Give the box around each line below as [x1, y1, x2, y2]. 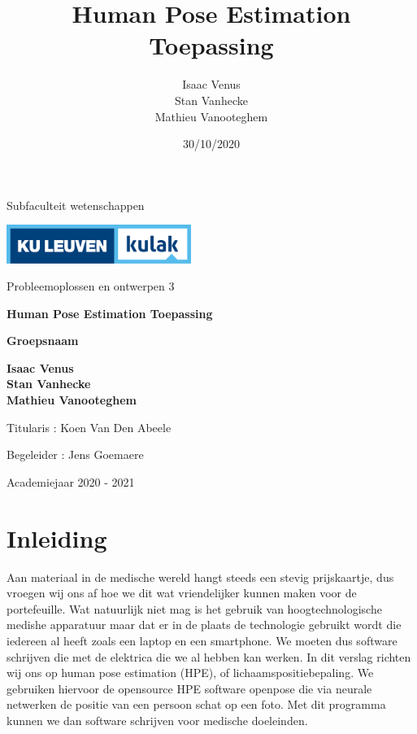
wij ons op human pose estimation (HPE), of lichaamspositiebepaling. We [7, 664, 374, 681]
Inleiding [7, 521, 107, 554]
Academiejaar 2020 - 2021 [7, 473, 135, 490]
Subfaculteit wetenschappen [7, 196, 145, 213]
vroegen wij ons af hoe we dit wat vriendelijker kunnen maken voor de [7, 584, 357, 601]
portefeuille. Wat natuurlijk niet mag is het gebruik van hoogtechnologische [7, 600, 382, 617]
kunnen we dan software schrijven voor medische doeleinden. [7, 711, 308, 728]
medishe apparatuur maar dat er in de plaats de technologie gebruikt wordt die [7, 616, 402, 633]
